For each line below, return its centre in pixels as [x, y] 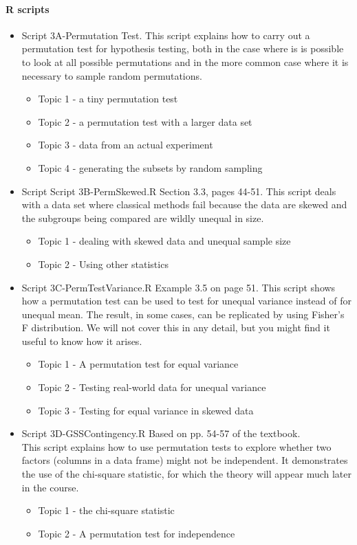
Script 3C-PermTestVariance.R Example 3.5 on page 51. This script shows [178, 287]
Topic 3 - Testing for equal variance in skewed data [146, 410]
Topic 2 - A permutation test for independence [137, 533]
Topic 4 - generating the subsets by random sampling [150, 167]
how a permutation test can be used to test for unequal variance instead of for [186, 301]
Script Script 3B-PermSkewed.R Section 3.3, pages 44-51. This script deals [179, 191]
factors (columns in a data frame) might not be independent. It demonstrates [185, 460]
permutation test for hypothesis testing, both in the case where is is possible [183, 48]
